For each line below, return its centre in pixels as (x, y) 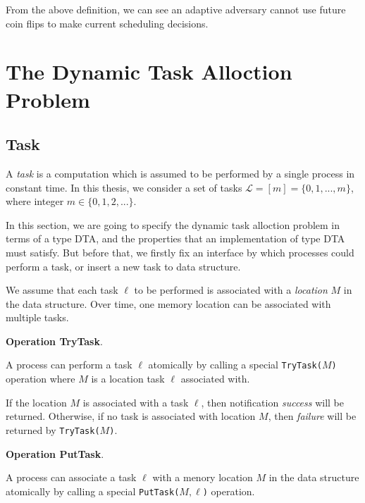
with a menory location (203, 477)
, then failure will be (312, 416)
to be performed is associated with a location (231, 290)
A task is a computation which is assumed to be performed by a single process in (180, 173)
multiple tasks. (37, 317)
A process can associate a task (71, 477)
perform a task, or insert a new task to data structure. (123, 266)
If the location (36, 402)
